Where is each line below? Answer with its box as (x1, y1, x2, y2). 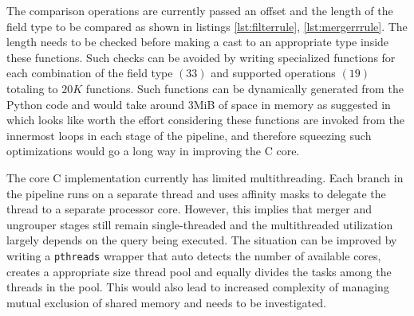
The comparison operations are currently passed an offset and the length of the (6, 2, 393, 18)
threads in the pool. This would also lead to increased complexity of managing (6, 279, 389, 295)
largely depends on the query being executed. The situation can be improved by (6, 232, 397, 248)
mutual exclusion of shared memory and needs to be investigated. (6, 294, 326, 310)
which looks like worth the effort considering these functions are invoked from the (6, 111, 405, 128)
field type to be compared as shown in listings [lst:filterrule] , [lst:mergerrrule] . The (6, 18, 408, 34)
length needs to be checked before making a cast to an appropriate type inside (6, 33, 389, 50)
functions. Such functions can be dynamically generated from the (85, 80, 404, 96)
